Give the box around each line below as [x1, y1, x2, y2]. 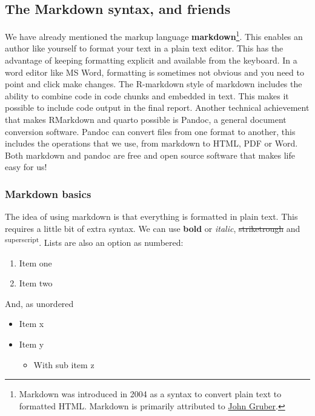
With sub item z [33, 358, 94, 371]
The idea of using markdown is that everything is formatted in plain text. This [5, 210, 298, 223]
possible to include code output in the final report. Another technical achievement [5, 101, 310, 114]
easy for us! [5, 160, 47, 173]
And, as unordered [5, 297, 74, 309]
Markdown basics [5, 186, 91, 201]
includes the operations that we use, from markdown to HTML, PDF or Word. [5, 137, 298, 150]
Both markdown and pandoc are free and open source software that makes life [5, 148, 295, 161]
